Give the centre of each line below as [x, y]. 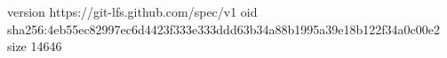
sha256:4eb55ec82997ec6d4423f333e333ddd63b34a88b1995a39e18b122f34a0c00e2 [223, 29]
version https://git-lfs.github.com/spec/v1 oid [132, 11]
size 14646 [35, 46]
